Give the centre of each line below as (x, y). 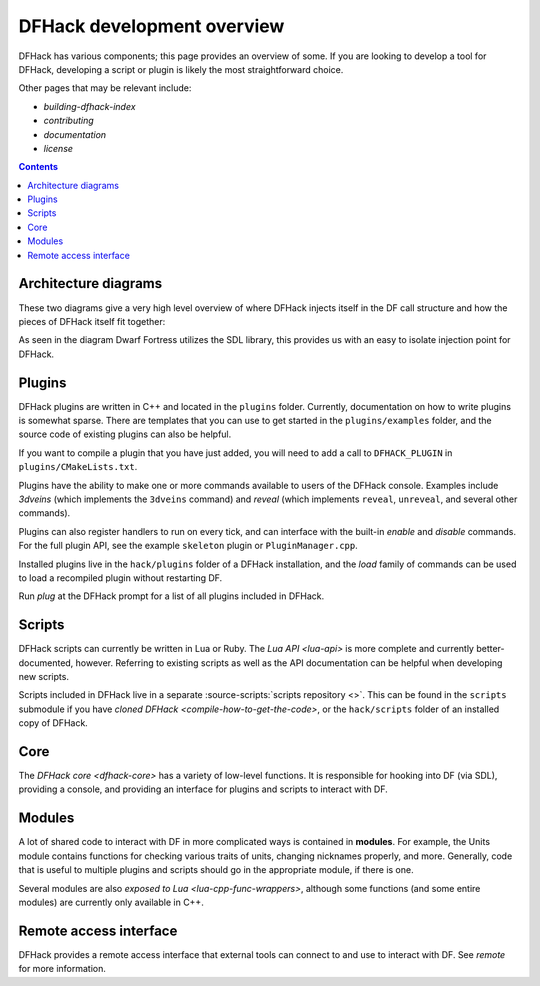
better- (490, 649)
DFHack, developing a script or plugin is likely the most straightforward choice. (181, 69)
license (58, 148)
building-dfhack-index (89, 106)
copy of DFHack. (53, 723)
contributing (68, 121)
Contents (38, 167)
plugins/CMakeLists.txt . (78, 467)
